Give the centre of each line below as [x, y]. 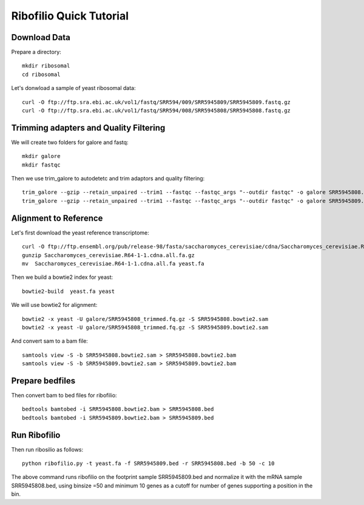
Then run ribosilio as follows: [47, 449]
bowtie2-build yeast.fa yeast [69, 291]
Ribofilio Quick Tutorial [70, 16]
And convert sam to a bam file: [49, 341]
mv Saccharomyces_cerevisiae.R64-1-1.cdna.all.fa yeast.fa [113, 263]
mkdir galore [41, 156]
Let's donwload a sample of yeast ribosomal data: [73, 88]
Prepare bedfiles [43, 381]
